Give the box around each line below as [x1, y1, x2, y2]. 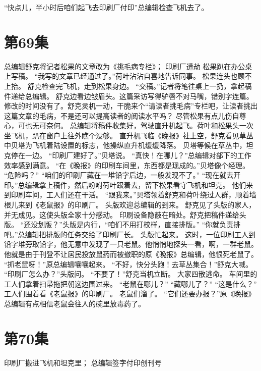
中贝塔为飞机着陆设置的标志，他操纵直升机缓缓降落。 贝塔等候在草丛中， [4, 140, 246, 150]
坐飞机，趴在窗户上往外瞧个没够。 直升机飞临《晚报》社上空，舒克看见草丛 [4, 130, 253, 140]
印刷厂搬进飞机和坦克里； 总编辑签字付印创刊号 [4, 357, 162, 367]
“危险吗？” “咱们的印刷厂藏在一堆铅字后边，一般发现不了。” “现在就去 [4, 170, 234, 180]
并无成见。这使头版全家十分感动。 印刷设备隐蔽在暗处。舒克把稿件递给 [4, 209, 239, 220]
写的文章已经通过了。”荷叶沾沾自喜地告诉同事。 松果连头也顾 [45, 71, 245, 81]
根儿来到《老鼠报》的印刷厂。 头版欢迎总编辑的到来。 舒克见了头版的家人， [4, 199, 256, 210]
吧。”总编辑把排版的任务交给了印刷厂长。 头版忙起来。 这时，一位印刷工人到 [4, 229, 255, 239]
